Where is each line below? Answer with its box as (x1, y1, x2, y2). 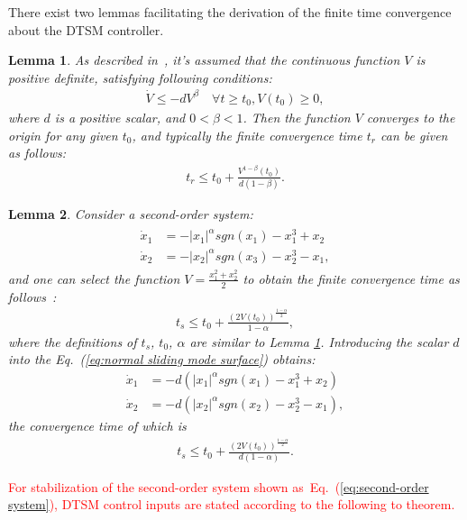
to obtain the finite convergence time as (243, 269, 460, 287)
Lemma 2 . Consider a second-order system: (8, 204, 253, 223)
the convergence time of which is (8, 416, 187, 434)
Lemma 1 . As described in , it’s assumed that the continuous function (8, 50, 400, 69)
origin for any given (8, 125, 118, 144)
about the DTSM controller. (8, 20, 164, 39)
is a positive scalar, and (54, 107, 186, 126)
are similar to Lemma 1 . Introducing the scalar (189, 332, 449, 351)
